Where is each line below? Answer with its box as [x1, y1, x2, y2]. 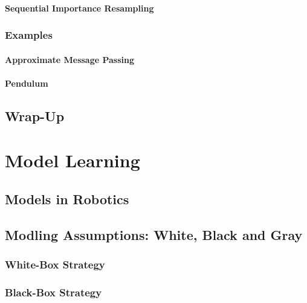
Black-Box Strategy [5, 284, 102, 299]
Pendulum [5, 76, 48, 89]
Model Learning [5, 148, 140, 173]
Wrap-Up [5, 106, 65, 125]
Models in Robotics [5, 189, 129, 208]
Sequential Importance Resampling [5, 1, 154, 14]
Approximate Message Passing [5, 53, 135, 65]
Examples [5, 27, 53, 42]
